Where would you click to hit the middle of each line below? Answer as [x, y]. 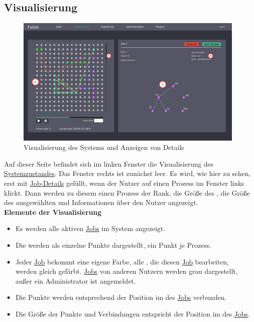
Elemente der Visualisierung [53, 212]
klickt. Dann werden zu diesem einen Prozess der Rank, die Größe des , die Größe [127, 192]
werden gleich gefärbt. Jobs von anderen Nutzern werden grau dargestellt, [127, 271]
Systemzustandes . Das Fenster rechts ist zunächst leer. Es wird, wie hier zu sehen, [127, 173]
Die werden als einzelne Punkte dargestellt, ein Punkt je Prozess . [113, 245]
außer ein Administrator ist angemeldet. [76, 280]
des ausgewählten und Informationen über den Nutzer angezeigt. [101, 202]
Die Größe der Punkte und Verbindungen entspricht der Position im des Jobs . [133, 314]
